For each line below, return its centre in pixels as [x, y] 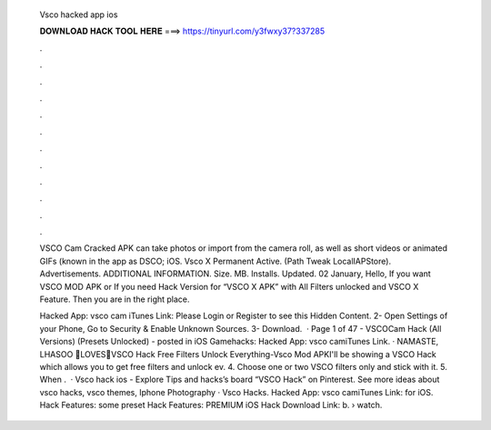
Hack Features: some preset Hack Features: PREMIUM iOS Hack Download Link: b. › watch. [211, 405]
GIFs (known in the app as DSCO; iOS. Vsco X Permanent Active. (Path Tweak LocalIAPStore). [215, 261]
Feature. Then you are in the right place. [115, 299]
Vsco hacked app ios [79, 15]
